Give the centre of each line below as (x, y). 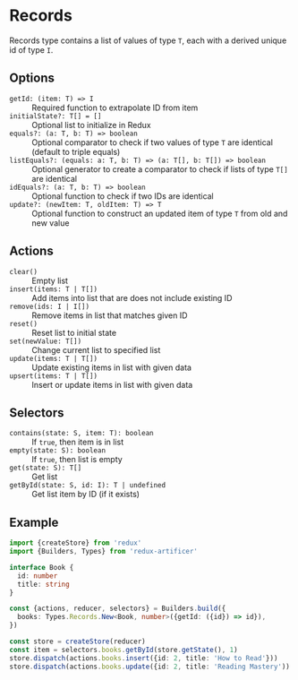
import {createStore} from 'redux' (76, 543)
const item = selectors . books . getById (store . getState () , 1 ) (124, 650)
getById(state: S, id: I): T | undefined (88, 486)
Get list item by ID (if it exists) (86, 495)
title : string (43, 584)
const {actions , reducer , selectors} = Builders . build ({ (118, 609)
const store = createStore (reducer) (77, 641)
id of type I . (31, 49)
